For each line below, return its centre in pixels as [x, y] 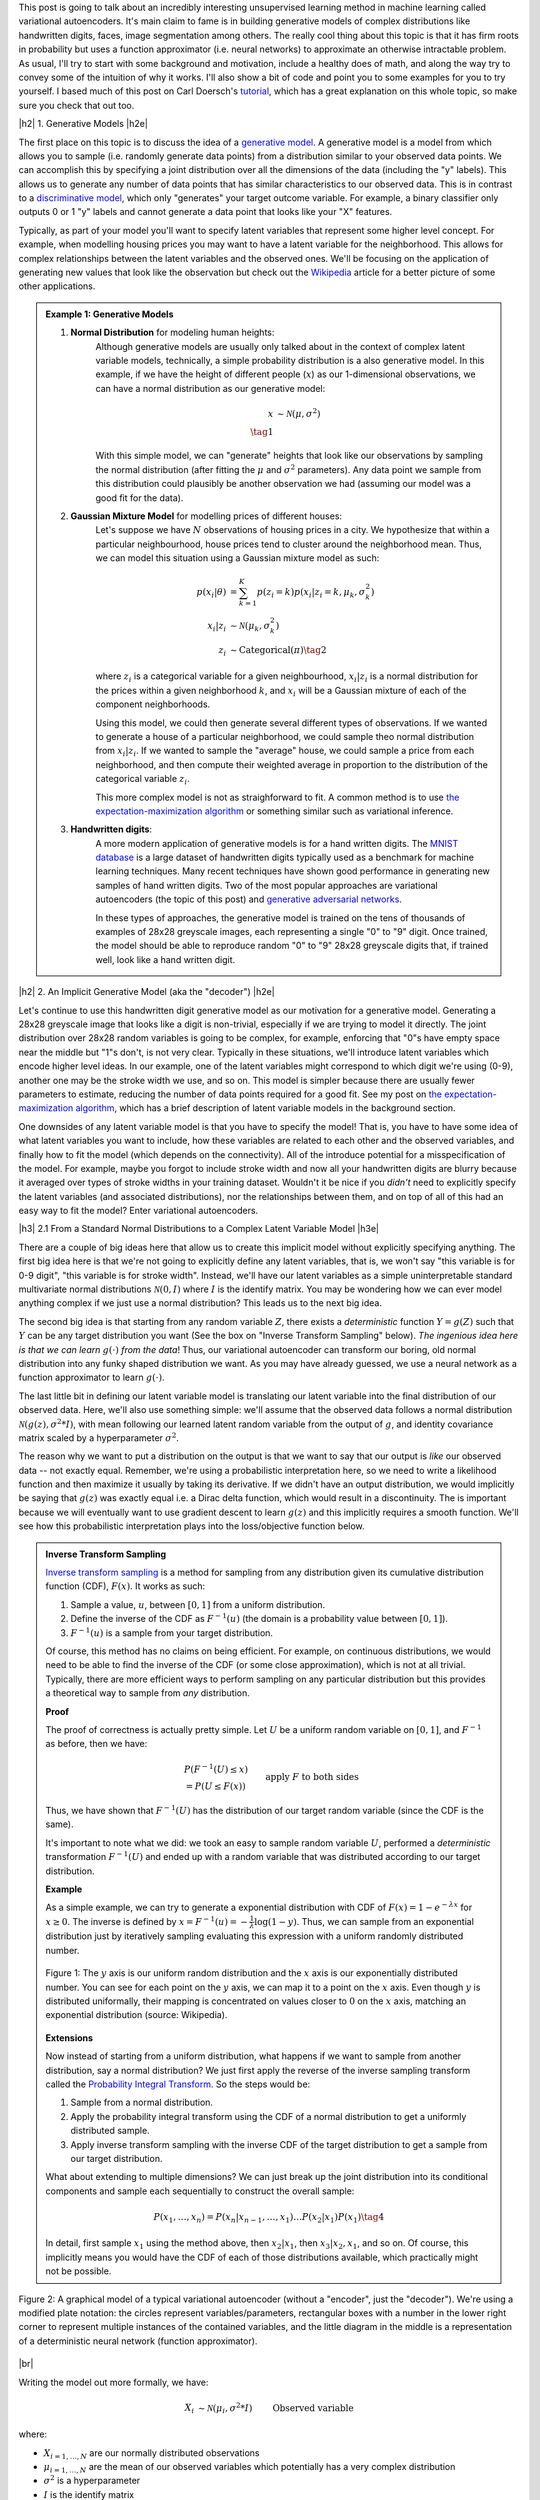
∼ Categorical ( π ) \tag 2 [278, 649]
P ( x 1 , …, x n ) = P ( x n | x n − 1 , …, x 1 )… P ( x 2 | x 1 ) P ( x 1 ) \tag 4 [269, 2218]
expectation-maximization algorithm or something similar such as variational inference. [274, 811]
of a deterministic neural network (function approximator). [138, 2341]
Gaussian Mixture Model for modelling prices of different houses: [206, 516]
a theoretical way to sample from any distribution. [147, 1693]
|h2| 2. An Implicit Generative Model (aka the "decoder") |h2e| [146, 992]
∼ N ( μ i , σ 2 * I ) [225, 2407]
